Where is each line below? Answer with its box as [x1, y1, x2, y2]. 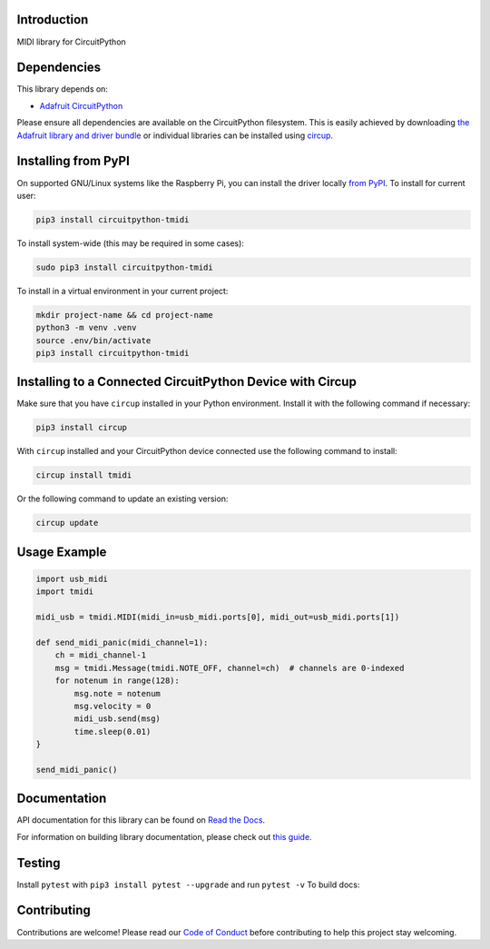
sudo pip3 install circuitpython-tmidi [35, 262, 213, 272]
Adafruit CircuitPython [39, 100, 123, 111]
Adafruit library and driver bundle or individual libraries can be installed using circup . [16, 130, 334, 141]
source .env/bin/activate [35, 335, 152, 345]
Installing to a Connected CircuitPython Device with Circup [16, 374, 358, 390]
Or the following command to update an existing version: [16, 493, 229, 504]
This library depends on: [16, 84, 109, 94]
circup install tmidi [35, 470, 132, 480]
